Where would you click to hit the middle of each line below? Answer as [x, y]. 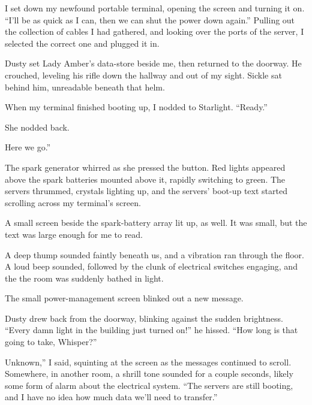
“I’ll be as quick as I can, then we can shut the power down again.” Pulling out [150, 19]
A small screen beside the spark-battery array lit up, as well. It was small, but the [156, 223]
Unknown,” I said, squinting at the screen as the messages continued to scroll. [148, 362]
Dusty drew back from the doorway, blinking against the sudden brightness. [144, 318]
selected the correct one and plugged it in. [82, 43]
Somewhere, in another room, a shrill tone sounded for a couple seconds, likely [149, 374]
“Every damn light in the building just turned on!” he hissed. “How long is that [151, 330]
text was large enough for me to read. [74, 234]
